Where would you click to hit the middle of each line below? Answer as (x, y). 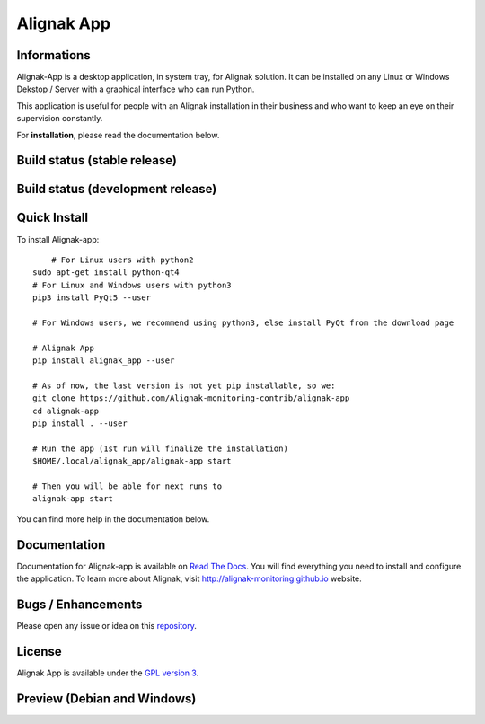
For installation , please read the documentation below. (118, 135)
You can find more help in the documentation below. (113, 519)
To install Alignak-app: (58, 239)
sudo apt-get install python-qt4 (106, 273)
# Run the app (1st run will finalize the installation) (161, 448)
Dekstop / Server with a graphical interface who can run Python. (136, 89)
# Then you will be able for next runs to (128, 486)
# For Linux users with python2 (122, 260)
